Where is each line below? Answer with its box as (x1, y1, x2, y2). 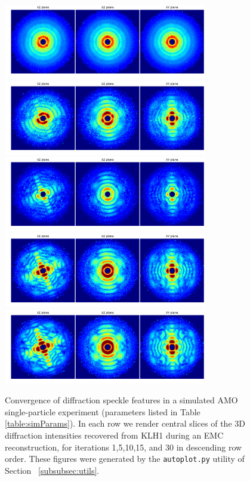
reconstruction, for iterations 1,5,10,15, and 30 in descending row (5, 440, 242, 453)
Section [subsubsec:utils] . (5, 464, 100, 476)
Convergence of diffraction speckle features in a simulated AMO (5, 394, 238, 406)
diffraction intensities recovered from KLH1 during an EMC (5, 428, 224, 441)
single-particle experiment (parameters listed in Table (5, 405, 200, 418)
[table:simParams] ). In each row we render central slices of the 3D (5, 417, 245, 430)
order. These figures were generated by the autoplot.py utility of (5, 452, 245, 465)
